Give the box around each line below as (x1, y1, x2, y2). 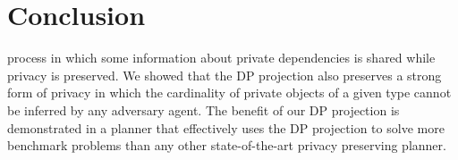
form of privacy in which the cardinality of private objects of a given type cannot (7, 83, 452, 102)
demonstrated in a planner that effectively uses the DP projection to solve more (7, 118, 445, 137)
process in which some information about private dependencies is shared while (7, 48, 436, 67)
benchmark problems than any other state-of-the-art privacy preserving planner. (7, 136, 446, 155)
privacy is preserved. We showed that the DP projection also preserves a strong (7, 65, 442, 84)
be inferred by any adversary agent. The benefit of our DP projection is (7, 100, 400, 119)
